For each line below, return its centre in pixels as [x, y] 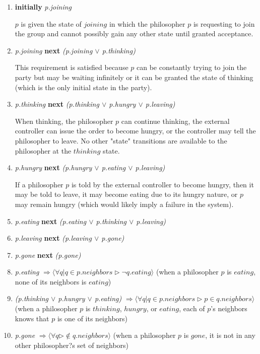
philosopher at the [43, 150]
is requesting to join [224, 23]
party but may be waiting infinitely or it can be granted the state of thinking [134, 77]
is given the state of [51, 23]
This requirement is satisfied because [72, 67]
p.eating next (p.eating [51, 221]
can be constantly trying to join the [192, 67]
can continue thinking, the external [175, 121]
